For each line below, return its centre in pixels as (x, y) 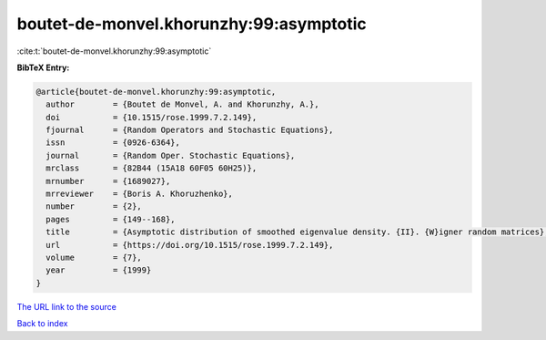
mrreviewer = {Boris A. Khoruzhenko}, (140, 194)
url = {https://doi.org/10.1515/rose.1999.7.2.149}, (190, 245)
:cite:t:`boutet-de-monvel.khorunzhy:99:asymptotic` (114, 51)
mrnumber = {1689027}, (108, 181)
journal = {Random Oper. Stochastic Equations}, (171, 155)
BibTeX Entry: (43, 67)
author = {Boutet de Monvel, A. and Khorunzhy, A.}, (182, 104)
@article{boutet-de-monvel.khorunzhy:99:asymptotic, (156, 92)
